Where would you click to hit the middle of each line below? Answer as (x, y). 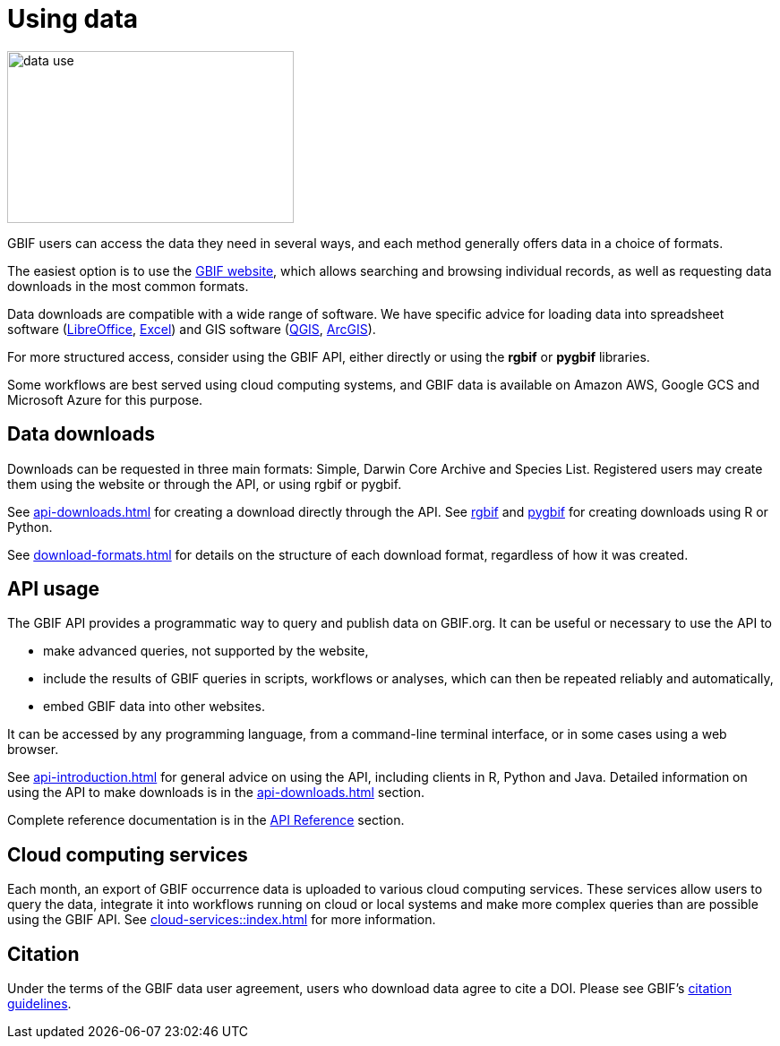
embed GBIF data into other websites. (154, 707)
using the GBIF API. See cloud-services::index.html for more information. (222, 920)
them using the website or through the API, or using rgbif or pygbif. (205, 484)
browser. (33, 750)
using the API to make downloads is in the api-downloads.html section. (216, 793)
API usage (53, 589)
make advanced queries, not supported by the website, (206, 651)
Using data (73, 19)
